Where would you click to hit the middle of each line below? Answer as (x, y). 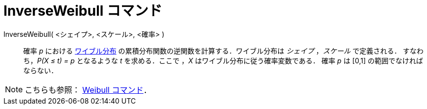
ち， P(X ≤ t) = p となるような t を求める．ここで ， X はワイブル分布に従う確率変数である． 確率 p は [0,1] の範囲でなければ (223, 60)
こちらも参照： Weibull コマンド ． (88, 90)
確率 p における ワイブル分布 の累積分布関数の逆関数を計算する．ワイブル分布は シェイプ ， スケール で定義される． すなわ (224, 51)
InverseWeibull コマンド (83, 11)
